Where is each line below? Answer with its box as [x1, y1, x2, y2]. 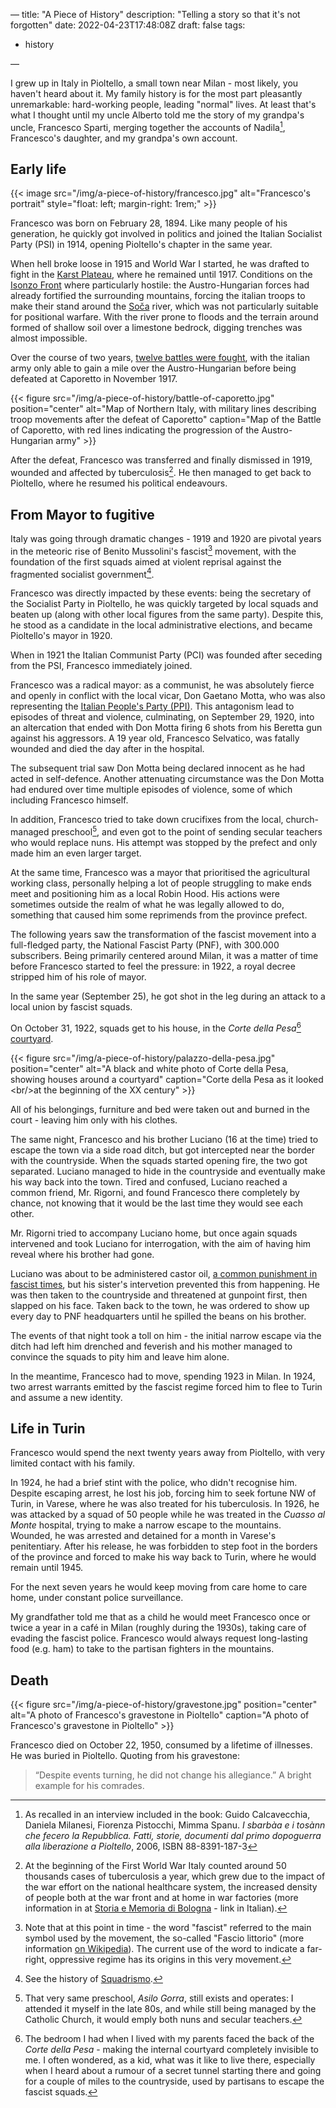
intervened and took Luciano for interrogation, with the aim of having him [10, 1237, 312, 1249]
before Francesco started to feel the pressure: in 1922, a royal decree [10, 960, 296, 972]
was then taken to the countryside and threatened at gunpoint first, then [10, 1289, 308, 1301]
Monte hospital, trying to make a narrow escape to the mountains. [10, 1519, 282, 1531]
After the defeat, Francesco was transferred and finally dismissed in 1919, [10, 454, 313, 466]
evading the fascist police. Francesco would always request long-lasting [10, 1632, 308, 1644]
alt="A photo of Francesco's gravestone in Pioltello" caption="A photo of [10, 1709, 310, 1721]
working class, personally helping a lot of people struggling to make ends [10, 877, 312, 889]
